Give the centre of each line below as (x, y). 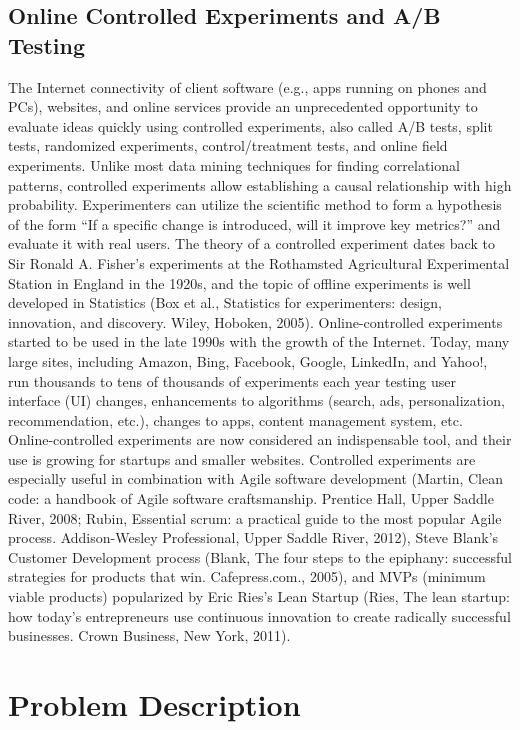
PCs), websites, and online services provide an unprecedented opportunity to (243, 106)
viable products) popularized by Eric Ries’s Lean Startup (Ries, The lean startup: (259, 596)
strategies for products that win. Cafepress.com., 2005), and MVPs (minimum (247, 576)
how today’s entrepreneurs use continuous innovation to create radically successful (259, 615)
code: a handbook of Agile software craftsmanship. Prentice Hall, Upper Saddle (251, 498)
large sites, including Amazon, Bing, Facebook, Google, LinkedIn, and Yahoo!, (248, 360)
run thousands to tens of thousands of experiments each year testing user (232, 380)
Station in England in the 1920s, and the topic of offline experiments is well (239, 282)
